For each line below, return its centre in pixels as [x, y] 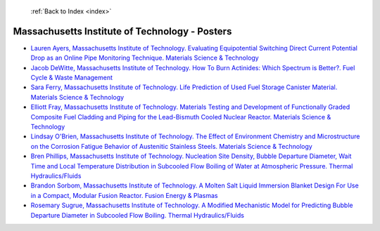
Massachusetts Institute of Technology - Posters [122, 31]
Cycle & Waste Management [71, 78]
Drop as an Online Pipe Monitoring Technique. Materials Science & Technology [145, 58]
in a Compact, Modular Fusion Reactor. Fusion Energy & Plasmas [124, 195]
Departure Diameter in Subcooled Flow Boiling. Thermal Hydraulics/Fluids [137, 215]
